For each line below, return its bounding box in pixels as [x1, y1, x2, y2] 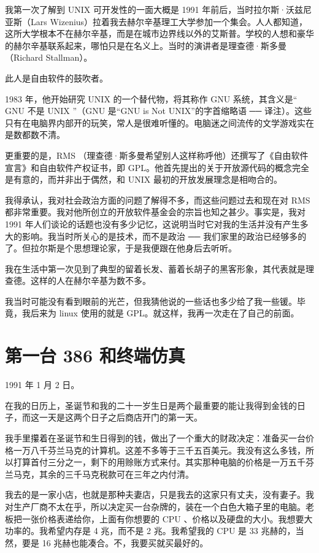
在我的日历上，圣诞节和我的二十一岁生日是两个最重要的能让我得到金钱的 [5, 399, 297, 411]
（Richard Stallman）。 [5, 51, 93, 64]
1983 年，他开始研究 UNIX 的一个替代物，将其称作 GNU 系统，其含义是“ [5, 92, 298, 105]
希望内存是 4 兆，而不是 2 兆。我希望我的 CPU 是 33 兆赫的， [47, 524, 296, 537]
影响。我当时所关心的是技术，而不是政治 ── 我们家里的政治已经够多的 [21, 229, 307, 242]
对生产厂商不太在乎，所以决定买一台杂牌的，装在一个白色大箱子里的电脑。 [5, 500, 306, 513]
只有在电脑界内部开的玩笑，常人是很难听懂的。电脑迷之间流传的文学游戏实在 [5, 116, 314, 129]
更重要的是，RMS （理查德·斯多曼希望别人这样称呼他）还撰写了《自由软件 [5, 148, 309, 161]
